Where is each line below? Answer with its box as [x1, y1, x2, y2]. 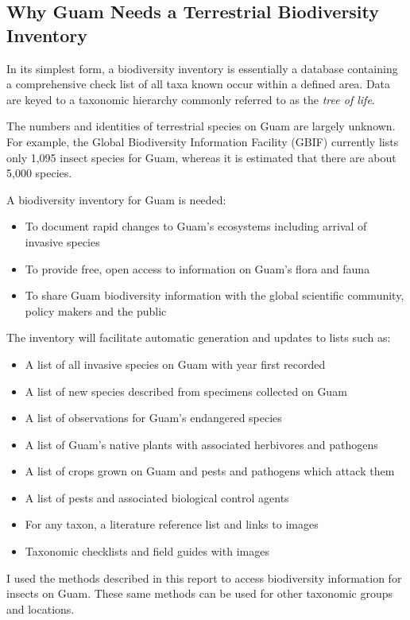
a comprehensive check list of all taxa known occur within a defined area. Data [6, 76, 391, 92]
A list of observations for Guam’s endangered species [25, 409, 282, 426]
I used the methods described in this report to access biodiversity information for [6, 569, 402, 586]
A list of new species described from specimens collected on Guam [25, 382, 347, 399]
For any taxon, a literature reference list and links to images [25, 516, 319, 533]
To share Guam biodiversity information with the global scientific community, [25, 287, 404, 304]
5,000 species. [6, 165, 72, 181]
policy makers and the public [25, 302, 167, 319]
